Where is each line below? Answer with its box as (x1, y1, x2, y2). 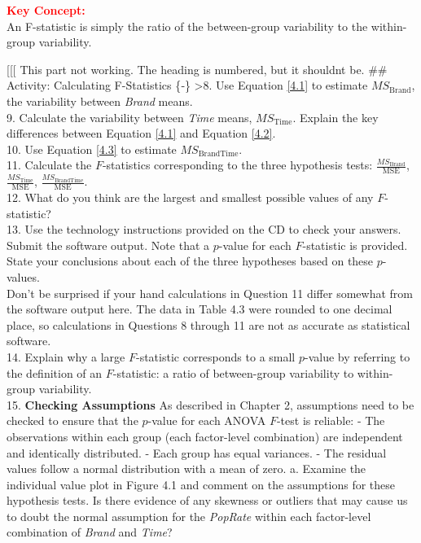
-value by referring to (304, 348, 410, 365)
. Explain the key (292, 108, 379, 125)
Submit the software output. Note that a (7, 236, 210, 253)
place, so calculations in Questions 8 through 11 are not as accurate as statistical (7, 316, 410, 333)
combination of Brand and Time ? (7, 523, 173, 541)
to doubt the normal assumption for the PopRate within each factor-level (7, 507, 371, 524)
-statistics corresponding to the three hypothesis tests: (102, 156, 373, 173)
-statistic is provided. (302, 236, 408, 253)
